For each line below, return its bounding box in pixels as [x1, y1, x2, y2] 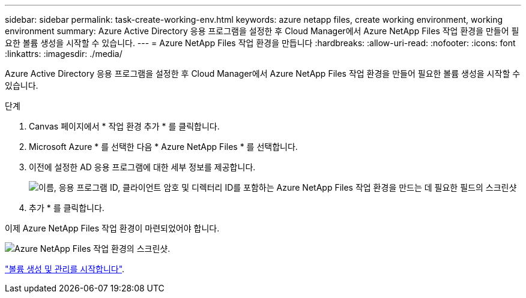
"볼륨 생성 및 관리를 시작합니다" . [5, 264, 125, 274]
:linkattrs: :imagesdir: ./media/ [5, 49, 122, 59]
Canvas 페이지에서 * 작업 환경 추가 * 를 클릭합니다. [29, 121, 220, 131]
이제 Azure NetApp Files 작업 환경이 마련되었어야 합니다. [5, 223, 220, 233]
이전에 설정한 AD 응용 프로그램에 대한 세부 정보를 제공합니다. [29, 162, 256, 172]
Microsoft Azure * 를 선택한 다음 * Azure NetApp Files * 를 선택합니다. [29, 142, 298, 152]
